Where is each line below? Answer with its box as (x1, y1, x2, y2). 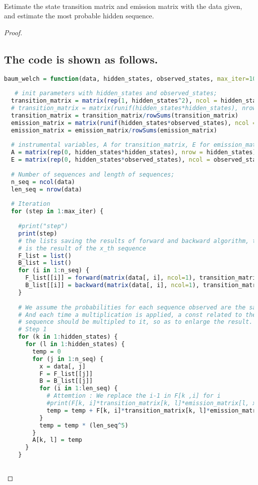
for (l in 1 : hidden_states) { (25, 341, 125, 348)
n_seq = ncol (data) (11, 178, 75, 185)
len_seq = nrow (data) (11, 185, 82, 193)
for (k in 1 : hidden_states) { (18, 333, 118, 341)
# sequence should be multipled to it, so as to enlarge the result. (18, 318, 253, 326)
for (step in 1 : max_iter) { (11, 208, 104, 215)
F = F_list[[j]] (39, 370, 93, 377)
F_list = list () (18, 252, 72, 259)
